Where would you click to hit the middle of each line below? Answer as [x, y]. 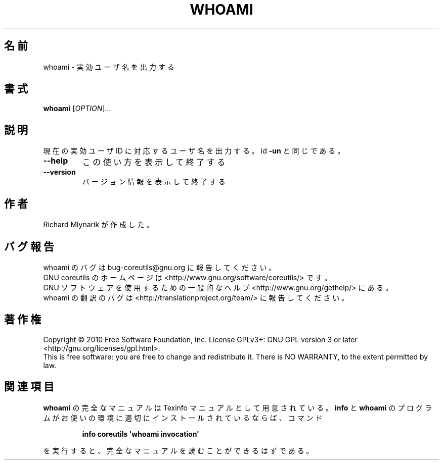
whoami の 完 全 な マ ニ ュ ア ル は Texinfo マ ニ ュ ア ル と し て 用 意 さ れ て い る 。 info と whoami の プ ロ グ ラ [237, 407]
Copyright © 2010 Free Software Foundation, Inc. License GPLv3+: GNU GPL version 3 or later [200, 339]
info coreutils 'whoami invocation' [141, 434]
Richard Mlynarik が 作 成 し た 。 [98, 225]
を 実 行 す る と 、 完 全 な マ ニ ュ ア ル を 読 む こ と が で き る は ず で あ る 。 [178, 450]
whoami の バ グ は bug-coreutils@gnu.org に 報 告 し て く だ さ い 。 [160, 267]
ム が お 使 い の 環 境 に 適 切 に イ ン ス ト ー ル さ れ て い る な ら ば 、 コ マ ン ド [183, 418]
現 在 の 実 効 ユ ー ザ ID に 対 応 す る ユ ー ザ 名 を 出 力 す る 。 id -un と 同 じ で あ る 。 [194, 151]
